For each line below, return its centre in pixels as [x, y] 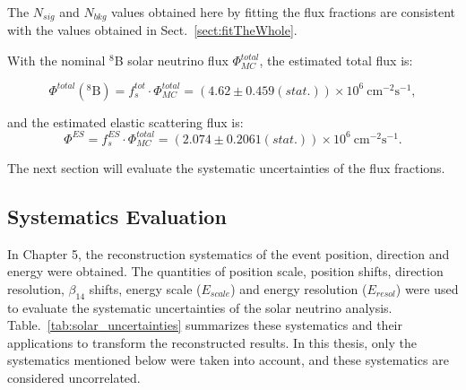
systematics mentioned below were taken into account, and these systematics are [228, 360]
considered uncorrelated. [74, 377]
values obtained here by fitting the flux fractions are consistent [283, 12]
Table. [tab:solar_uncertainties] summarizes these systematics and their [205, 325]
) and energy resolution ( [299, 288]
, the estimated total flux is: [336, 61]
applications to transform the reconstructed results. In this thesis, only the [212, 342]
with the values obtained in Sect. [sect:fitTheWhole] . [152, 30]
